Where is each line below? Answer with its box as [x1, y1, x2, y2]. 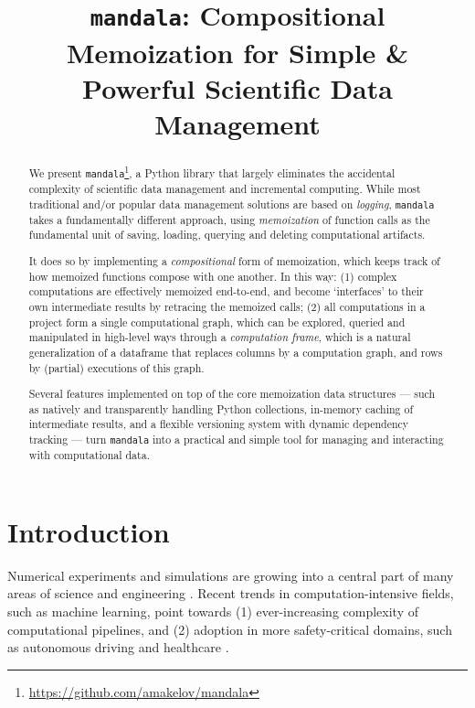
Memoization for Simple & [66, 33, 409, 70]
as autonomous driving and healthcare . [7, 638, 229, 657]
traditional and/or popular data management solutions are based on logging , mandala [28, 196, 435, 211]
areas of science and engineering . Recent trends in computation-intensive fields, [7, 584, 454, 603]
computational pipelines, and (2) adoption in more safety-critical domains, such [7, 619, 452, 638]
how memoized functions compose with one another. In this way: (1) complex [28, 268, 397, 284]
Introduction [7, 512, 170, 550]
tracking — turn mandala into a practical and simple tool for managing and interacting [28, 432, 444, 447]
